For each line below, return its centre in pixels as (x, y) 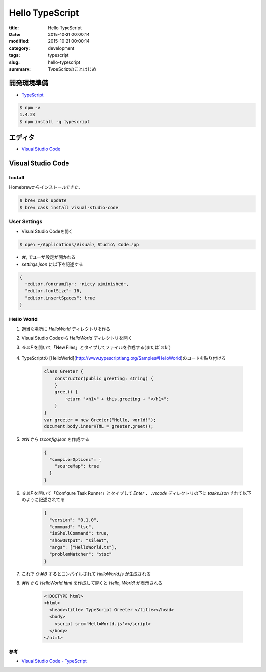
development (61, 48)
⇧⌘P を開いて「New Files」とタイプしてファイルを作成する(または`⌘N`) (96, 347)
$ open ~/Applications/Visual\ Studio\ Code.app (79, 245)
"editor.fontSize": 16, (53, 291)
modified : (19, 41)
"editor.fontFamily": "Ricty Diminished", (77, 284)
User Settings (26, 221)
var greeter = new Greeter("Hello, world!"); (100, 420)
